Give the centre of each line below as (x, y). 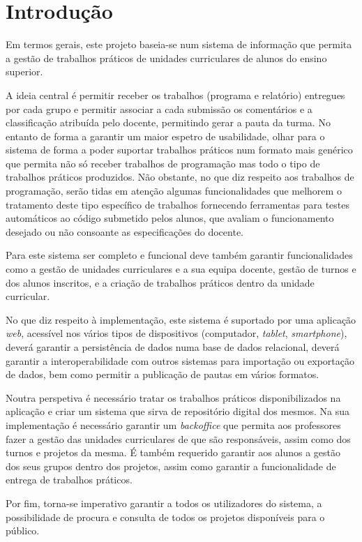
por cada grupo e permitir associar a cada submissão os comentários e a (159, 108)
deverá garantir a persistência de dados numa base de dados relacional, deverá (173, 347)
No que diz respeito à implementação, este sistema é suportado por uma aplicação (181, 319)
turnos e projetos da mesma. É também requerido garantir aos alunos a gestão (173, 452)
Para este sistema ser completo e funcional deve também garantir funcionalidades (179, 255)
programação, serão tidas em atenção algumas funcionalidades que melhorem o (174, 191)
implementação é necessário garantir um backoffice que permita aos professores (173, 424)
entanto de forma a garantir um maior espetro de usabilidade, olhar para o (165, 136)
